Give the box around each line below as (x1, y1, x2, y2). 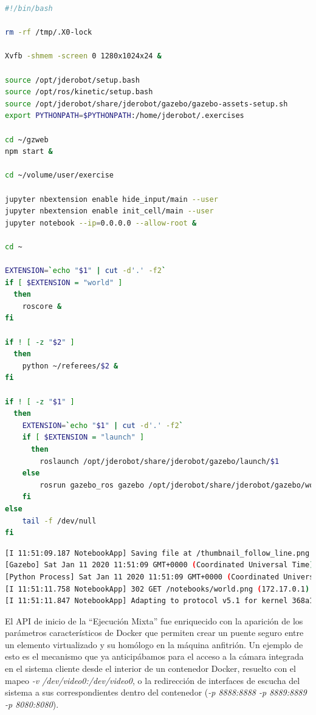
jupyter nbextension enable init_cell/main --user (5, 207, 214, 216)
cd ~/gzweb (5, 135, 49, 144)
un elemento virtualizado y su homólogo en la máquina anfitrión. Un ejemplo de (5, 638, 303, 651)
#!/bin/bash (5, 4, 53, 13)
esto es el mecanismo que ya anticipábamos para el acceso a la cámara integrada (5, 650, 304, 663)
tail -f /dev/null (22, 516, 97, 525)
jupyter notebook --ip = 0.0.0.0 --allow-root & (5, 218, 197, 227)
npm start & (5, 147, 53, 156)
